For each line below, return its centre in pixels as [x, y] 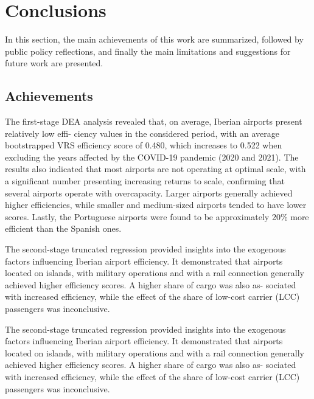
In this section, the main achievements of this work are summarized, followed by [154, 39]
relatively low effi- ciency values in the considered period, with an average [142, 133]
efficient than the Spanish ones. [63, 228]
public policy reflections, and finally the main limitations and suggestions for [148, 51]
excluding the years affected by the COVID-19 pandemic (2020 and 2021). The [152, 157]
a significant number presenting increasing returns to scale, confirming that [145, 181]
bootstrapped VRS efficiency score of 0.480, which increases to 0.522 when [144, 145]
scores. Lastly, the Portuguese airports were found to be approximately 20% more [157, 216]
